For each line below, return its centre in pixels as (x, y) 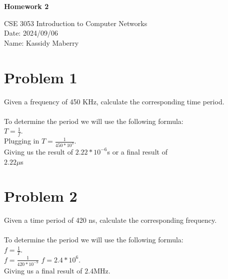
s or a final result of (137, 151)
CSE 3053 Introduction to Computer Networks (76, 23)
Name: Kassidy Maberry (41, 42)
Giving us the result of (38, 151)
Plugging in (22, 141)
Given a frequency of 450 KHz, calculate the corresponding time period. (114, 101)
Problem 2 (41, 196)
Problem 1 (41, 77)
